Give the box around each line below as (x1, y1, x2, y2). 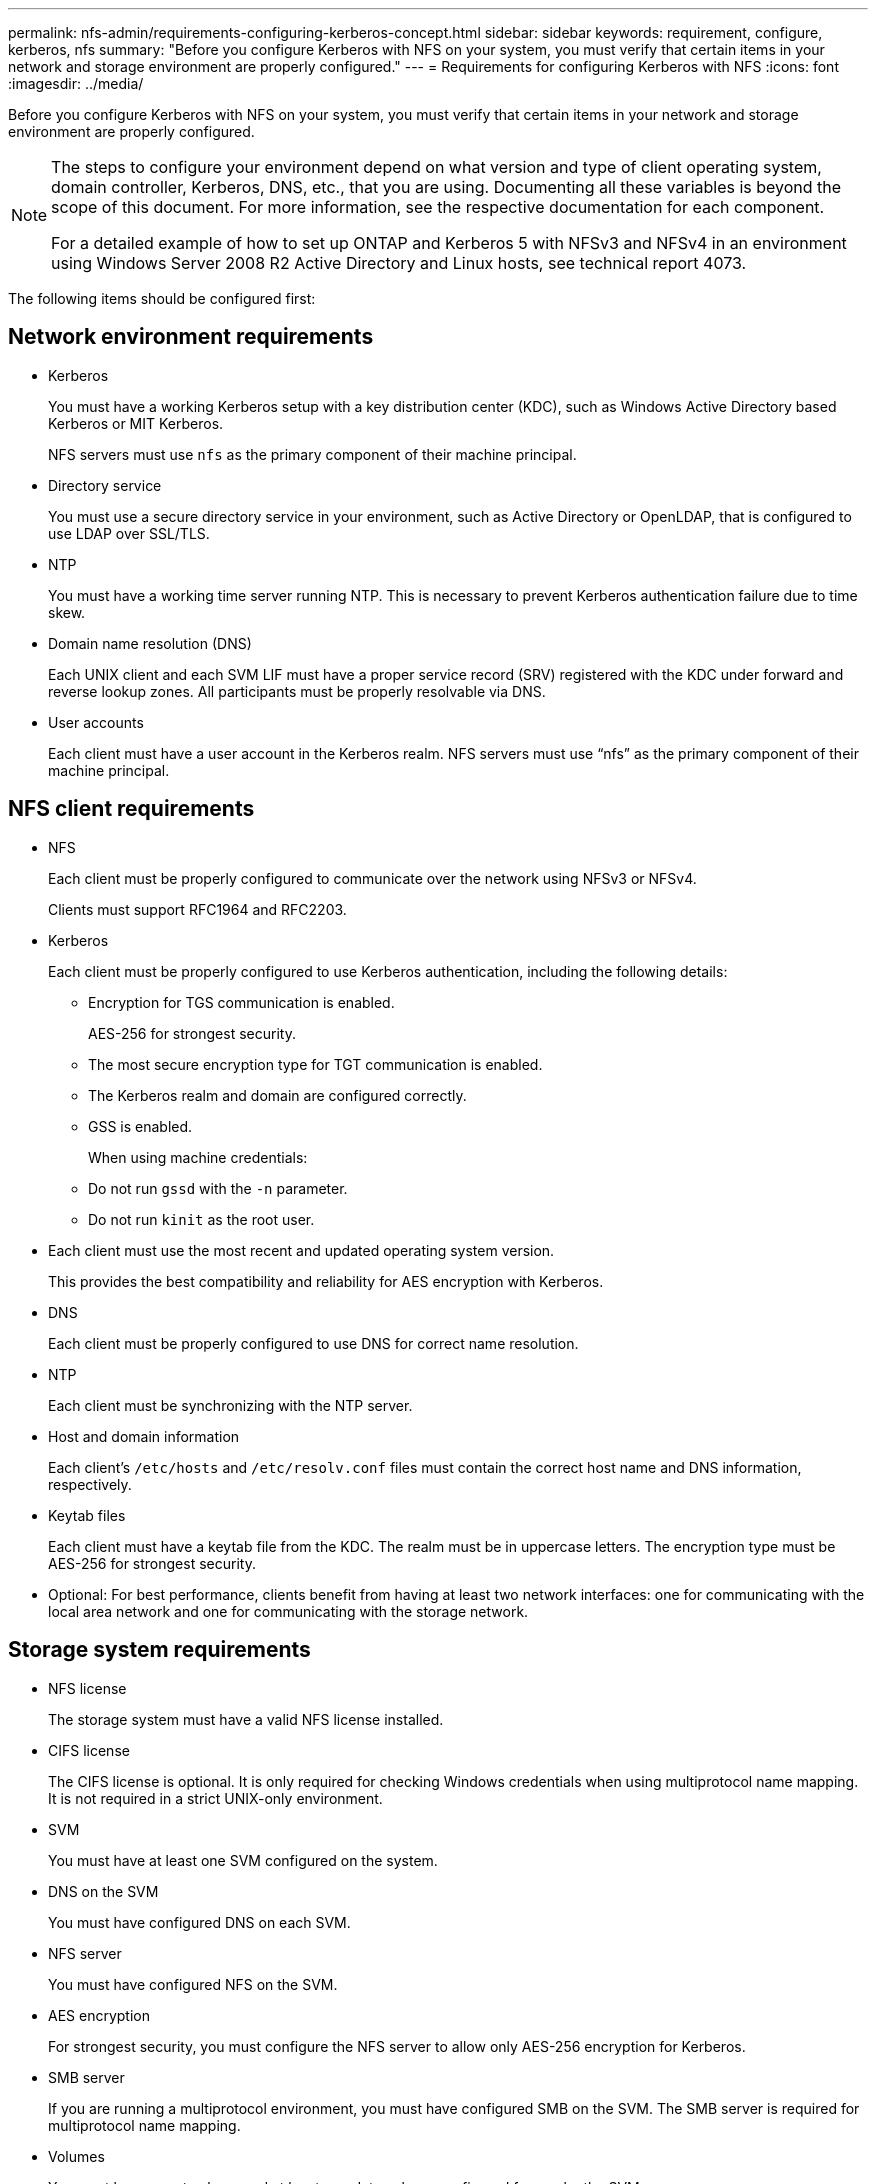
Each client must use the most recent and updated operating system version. (48, 1241, 555, 1259)
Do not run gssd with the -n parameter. (88, 1179, 348, 1197)
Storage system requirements (8, 1637, 311, 1663)
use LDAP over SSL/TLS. (48, 524, 210, 542)
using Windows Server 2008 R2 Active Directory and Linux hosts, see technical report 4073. (51, 253, 747, 273)
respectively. (48, 1475, 132, 1493)
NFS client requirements (8, 796, 255, 822)
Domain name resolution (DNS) (48, 634, 252, 652)
